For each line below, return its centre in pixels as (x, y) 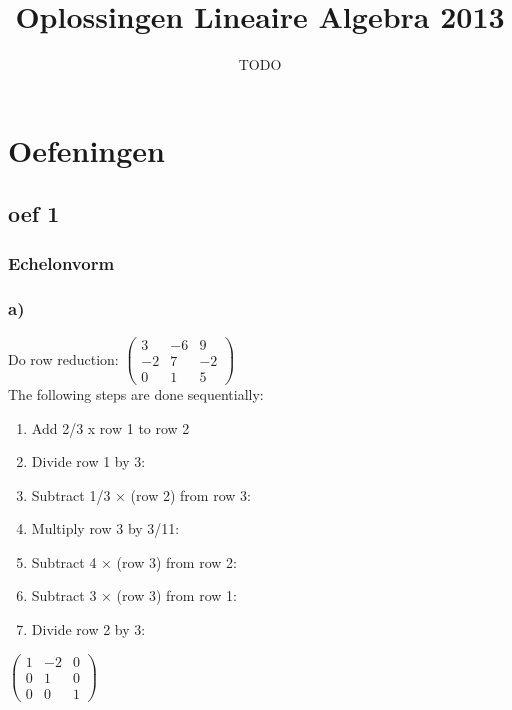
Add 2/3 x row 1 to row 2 (110, 427)
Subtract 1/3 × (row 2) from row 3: (141, 494)
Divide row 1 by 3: (88, 461)
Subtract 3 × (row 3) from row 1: (134, 595)
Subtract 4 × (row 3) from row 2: (134, 561)
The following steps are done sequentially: (136, 393)
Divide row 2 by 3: (88, 629)
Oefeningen (86, 149)
